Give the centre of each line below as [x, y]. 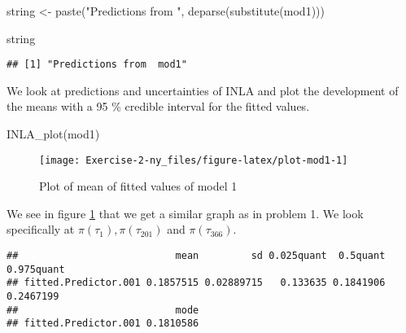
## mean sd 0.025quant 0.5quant [196, 256]
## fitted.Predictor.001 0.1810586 [103, 324]
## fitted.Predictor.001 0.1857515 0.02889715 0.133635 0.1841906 [196, 283]
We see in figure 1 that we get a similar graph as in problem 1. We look [185, 213]
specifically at [41, 229]
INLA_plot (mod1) [53, 134]
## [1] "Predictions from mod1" [97, 65]
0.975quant [36, 269]
